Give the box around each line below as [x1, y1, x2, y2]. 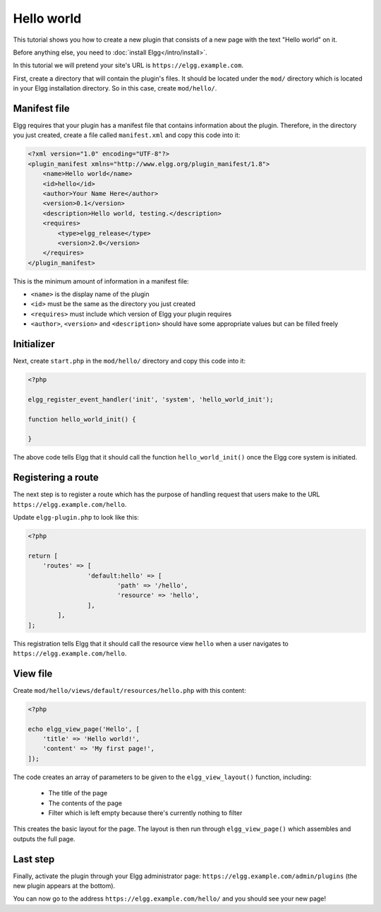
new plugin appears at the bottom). [13, 882, 116, 890]
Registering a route [13, 472, 99, 484]
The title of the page [48, 789, 108, 797]
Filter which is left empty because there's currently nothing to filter [48, 809, 243, 817]
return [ [28, 551, 59, 560]
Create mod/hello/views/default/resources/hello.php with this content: [13, 686, 246, 694]
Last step [13, 853, 55, 865]
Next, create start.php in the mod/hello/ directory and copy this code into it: [13, 357, 246, 366]
